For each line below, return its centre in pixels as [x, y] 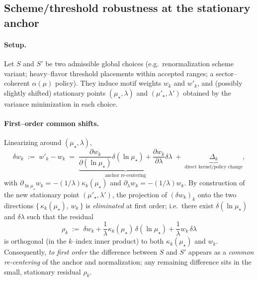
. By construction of [215, 183]
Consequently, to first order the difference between [81, 252]
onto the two [217, 194]
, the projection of [139, 194]
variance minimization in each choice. [61, 103]
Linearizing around [33, 142]
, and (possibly [220, 83]
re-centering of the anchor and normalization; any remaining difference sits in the [128, 261]
